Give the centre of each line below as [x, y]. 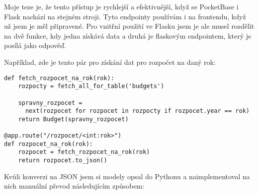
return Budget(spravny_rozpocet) [73, 119]
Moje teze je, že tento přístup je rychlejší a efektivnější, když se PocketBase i [121, 6]
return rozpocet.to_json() [63, 161]
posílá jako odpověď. [35, 45]
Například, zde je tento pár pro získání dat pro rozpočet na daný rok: [110, 62]
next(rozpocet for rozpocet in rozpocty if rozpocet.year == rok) [137, 111]
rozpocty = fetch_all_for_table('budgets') [91, 86]
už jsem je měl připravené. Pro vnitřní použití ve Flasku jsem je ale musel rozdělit [129, 26]
